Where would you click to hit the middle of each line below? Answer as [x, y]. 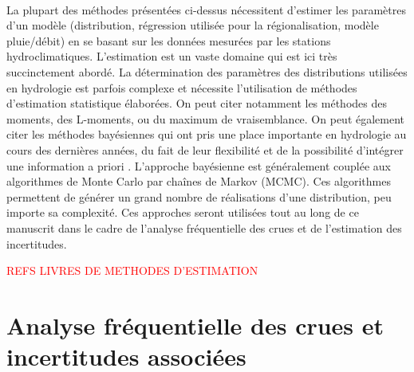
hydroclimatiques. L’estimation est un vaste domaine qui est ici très [172, 56]
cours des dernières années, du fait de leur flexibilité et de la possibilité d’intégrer [205, 149]
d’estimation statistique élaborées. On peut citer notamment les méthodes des [197, 103]
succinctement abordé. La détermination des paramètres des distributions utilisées [207, 71]
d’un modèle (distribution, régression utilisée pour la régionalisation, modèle [193, 25]
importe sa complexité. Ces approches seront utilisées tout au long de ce [183, 212]
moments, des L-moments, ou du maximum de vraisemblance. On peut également [206, 118]
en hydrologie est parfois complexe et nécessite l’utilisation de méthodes [182, 87]
